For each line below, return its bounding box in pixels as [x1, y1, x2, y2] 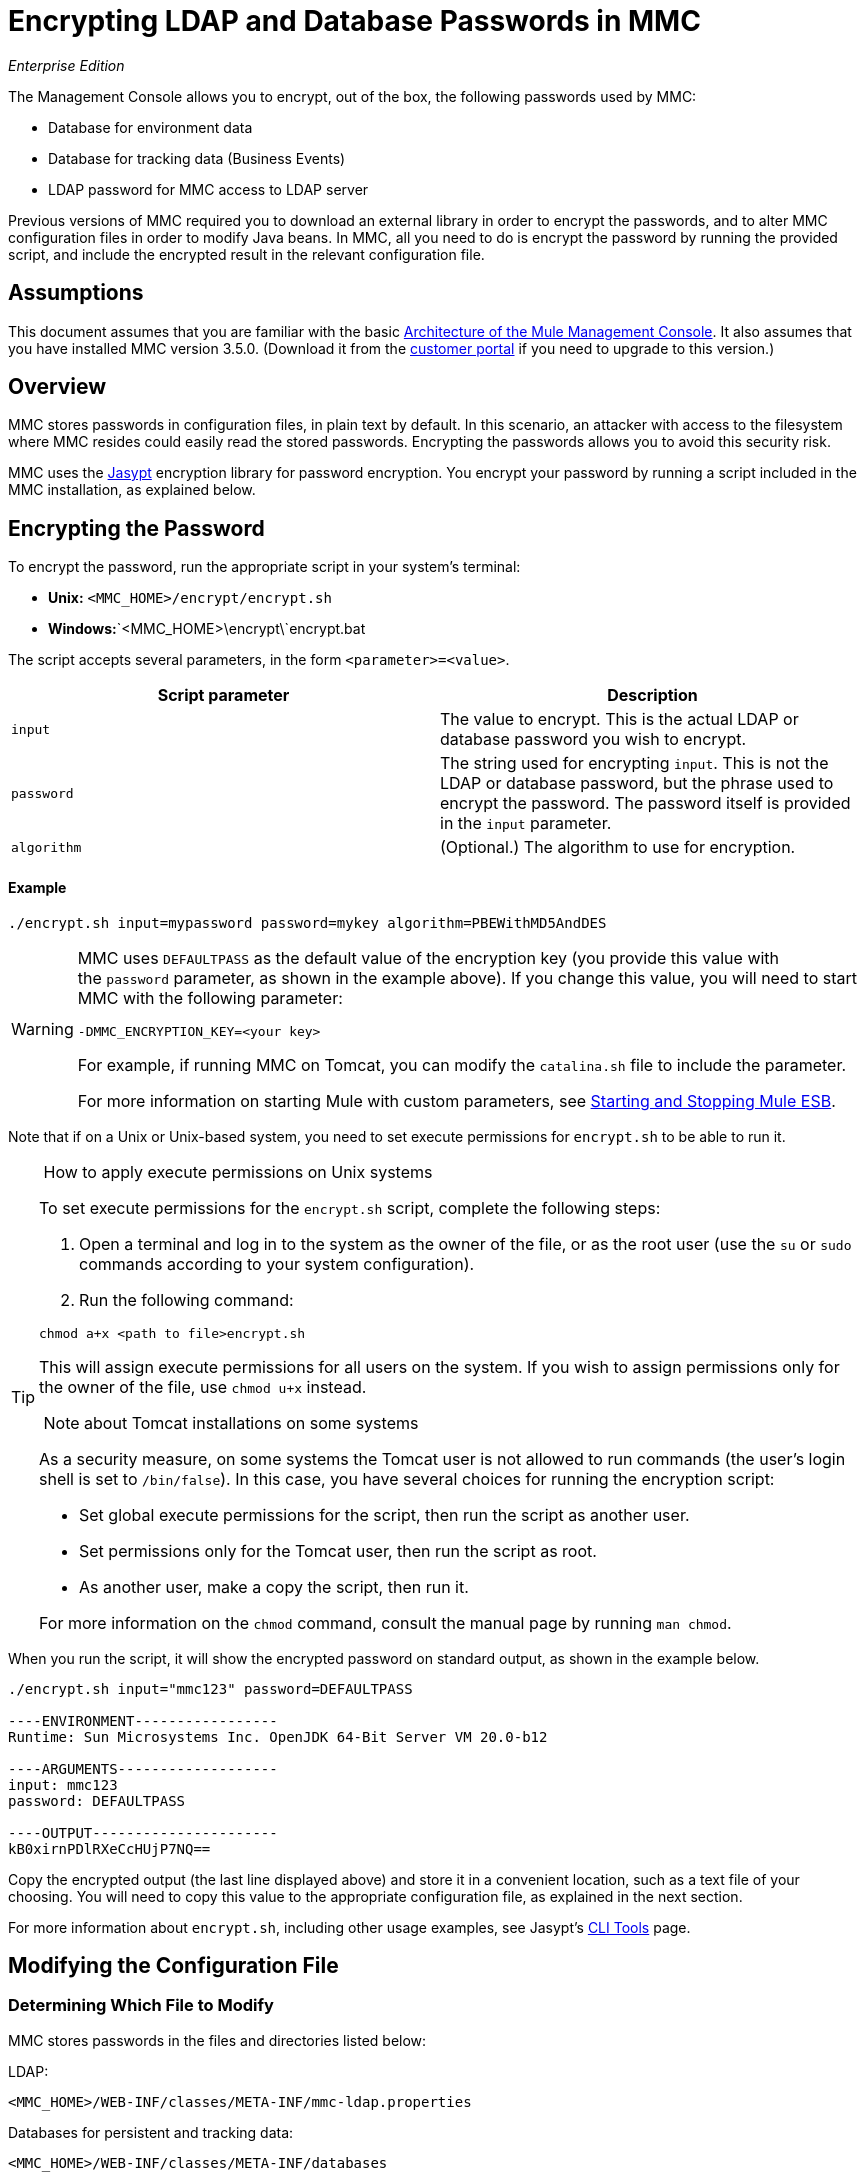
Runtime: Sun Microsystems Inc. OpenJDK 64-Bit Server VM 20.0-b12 [8, 1728, 548, 1745]
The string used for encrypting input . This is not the [440, 753, 829, 774]
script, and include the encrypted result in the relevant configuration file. [8, 245, 485, 263]
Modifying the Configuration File [8, 1952, 339, 1978]
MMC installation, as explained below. [8, 481, 256, 499]
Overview [8, 374, 107, 400]
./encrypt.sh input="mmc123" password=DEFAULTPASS [8, 1680, 413, 1697]
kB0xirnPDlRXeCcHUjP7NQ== [8, 1840, 211, 1857]
